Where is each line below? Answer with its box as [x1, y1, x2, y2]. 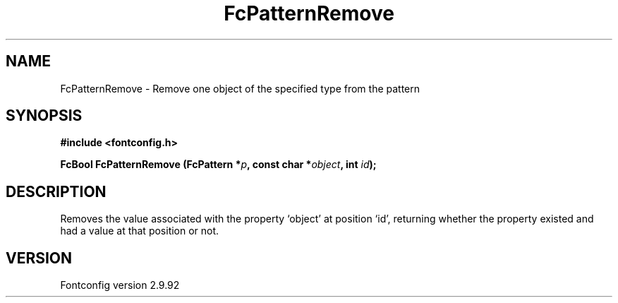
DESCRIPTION [6, 182, 107, 201]
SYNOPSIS [6, 107, 83, 125]
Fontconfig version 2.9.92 [60, 279, 180, 292]
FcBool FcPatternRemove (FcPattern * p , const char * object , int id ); [60, 158, 377, 171]
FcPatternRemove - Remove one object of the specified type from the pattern [60, 82, 420, 95]
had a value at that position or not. [60, 225, 219, 237]
